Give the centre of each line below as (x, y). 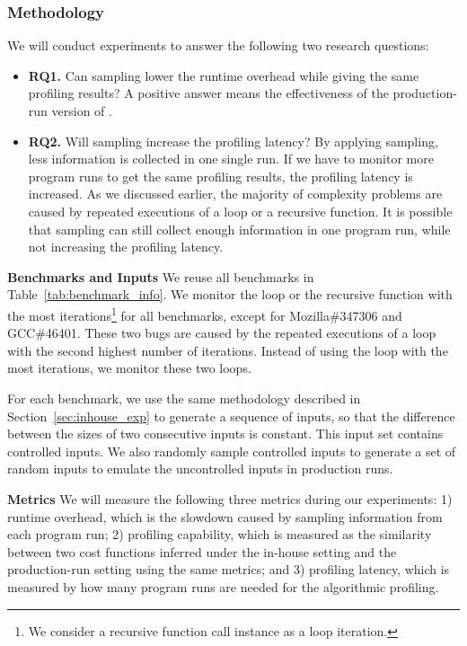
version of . (82, 111)
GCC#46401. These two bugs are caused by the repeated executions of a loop (222, 333)
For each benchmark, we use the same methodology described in (184, 398)
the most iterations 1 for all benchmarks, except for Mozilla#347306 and (205, 314)
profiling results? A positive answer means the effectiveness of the (208, 93)
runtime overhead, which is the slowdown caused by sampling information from (225, 516)
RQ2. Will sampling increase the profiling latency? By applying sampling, (233, 141)
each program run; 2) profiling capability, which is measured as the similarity (220, 534)
